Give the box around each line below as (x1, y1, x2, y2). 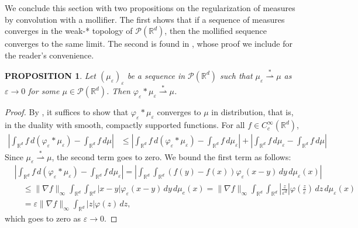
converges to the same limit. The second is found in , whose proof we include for (5, 37, 293, 50)
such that (220, 69, 253, 81)
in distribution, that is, (211, 106, 294, 118)
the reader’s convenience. (5, 49, 94, 61)
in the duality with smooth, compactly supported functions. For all (5, 119, 245, 131)
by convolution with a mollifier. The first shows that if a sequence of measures (5, 13, 285, 25)
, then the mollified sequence (164, 25, 267, 37)
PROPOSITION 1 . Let (5, 69, 97, 81)
